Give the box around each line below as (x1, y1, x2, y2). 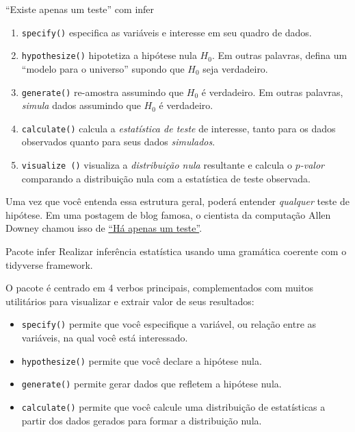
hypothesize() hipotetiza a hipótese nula (21, 48, 197, 62)
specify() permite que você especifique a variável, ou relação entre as (21, 317, 317, 331)
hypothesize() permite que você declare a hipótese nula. (21, 353, 262, 368)
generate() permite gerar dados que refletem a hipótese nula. (21, 376, 282, 391)
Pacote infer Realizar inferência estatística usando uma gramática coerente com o (5, 244, 347, 259)
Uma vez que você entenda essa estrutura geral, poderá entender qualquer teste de (5, 194, 350, 208)
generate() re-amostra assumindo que (21, 84, 184, 99)
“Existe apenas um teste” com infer (5, 2, 155, 16)
